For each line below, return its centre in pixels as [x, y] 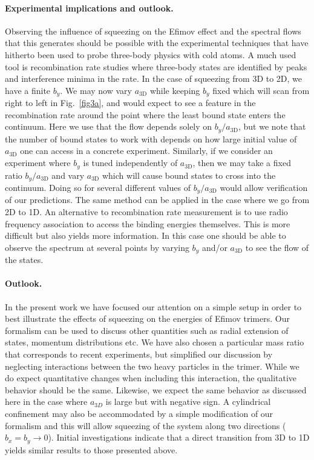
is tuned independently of [130, 163]
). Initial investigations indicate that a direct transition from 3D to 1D [179, 437]
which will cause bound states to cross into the [189, 175]
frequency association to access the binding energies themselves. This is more [148, 223]
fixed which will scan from [261, 90]
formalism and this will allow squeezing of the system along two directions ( [146, 425]
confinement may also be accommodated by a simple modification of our [139, 413]
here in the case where [46, 402]
